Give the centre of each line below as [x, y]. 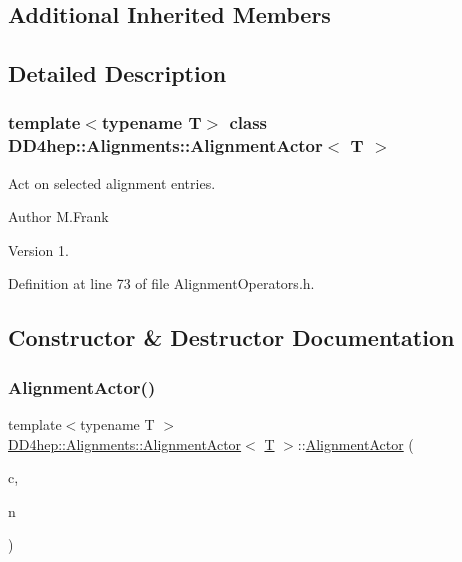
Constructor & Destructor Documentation [231, 337]
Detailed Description [117, 73]
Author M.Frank [58, 216]
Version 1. [38, 249]
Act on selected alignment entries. [112, 182]
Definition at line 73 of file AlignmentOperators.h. [161, 283]
